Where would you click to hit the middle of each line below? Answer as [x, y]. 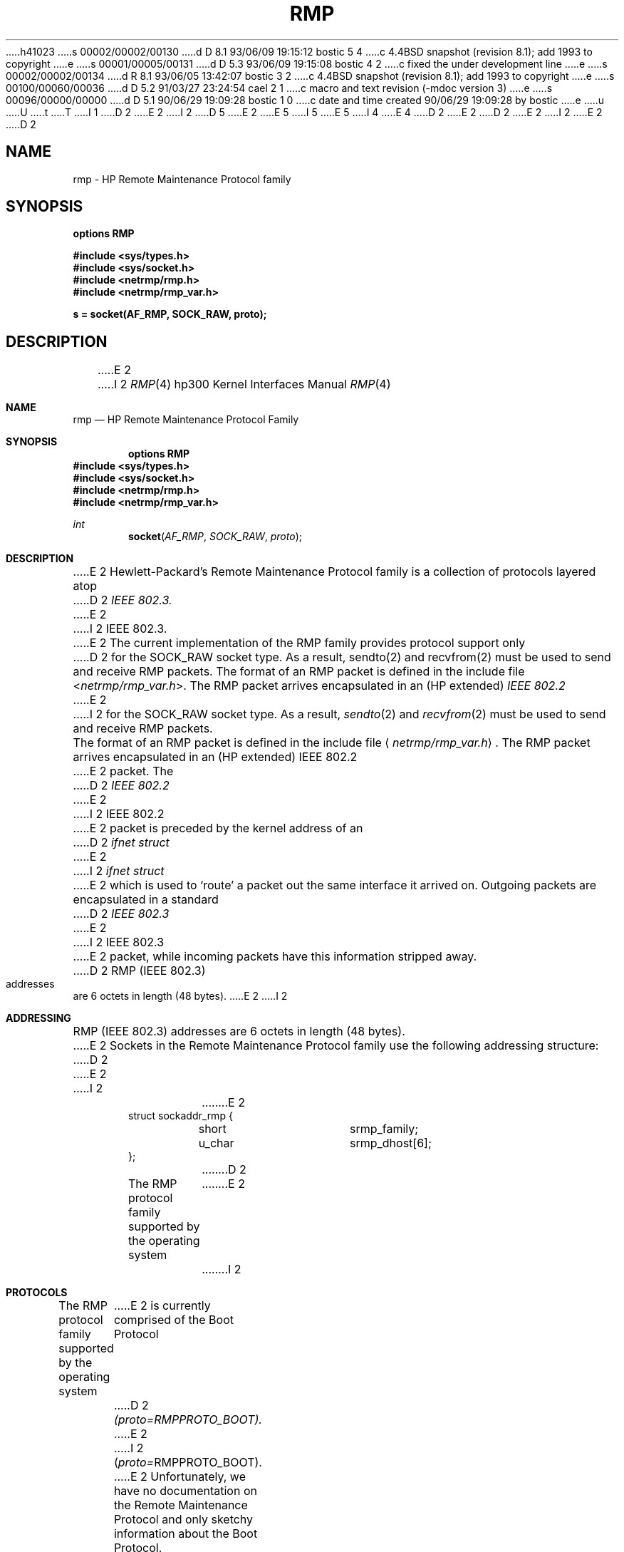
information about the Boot [186, 1534]
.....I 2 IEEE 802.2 [119, 814]
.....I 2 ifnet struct [119, 871]
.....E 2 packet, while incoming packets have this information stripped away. [275, 957]
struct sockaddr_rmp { [181, 1116]
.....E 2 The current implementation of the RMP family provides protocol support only [299, 643]
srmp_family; [384, 1129]
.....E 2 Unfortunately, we [180, 1477]
